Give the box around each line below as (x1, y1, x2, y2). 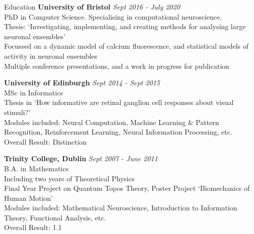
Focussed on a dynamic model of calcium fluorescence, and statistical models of (4, 41, 248, 51)
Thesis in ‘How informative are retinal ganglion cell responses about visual (4, 97, 234, 107)
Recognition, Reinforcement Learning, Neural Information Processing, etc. (4, 127, 232, 137)
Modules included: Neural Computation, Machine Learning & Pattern (4, 116, 219, 127)
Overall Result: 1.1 (4, 222, 62, 232)
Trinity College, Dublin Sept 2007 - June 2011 (4, 153, 158, 164)
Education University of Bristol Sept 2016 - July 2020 (4, 2, 180, 12)
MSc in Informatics (4, 87, 63, 97)
